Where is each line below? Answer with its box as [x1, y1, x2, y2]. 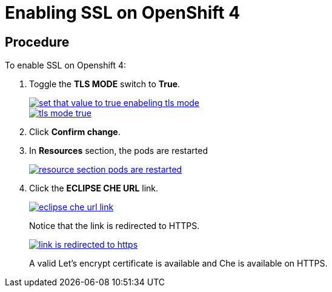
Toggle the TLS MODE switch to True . [29, 79, 181, 90]
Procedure [5, 34, 70, 50]
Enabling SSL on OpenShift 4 [5, 2, 241, 23]
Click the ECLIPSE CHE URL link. [29, 183, 159, 194]
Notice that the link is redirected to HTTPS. [29, 221, 200, 231]
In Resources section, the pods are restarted [29, 145, 208, 156]
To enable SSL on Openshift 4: [5, 60, 127, 71]
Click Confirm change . [29, 127, 121, 138]
